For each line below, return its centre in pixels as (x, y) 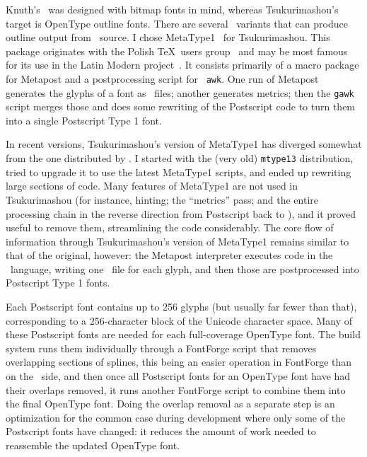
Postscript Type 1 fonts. (58, 283)
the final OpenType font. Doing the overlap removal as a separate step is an (170, 404)
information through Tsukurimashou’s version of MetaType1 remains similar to (177, 241)
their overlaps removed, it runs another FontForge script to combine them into (176, 389)
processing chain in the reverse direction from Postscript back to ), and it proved (181, 213)
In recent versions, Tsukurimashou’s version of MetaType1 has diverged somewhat (184, 144)
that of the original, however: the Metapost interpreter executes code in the (169, 255)
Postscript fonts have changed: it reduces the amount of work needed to (161, 431)
